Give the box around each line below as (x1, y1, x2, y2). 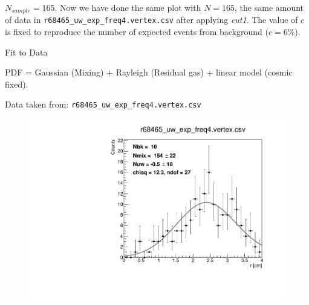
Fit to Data (5, 45, 48, 58)
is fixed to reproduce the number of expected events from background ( (5, 25, 268, 38)
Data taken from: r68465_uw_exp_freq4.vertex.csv (5, 98, 201, 111)
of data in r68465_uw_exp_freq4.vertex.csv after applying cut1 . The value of (5, 13, 298, 26)
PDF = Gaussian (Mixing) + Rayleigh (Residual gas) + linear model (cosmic (5, 66, 293, 79)
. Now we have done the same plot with (54, 1, 201, 13)
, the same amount (235, 1, 304, 13)
